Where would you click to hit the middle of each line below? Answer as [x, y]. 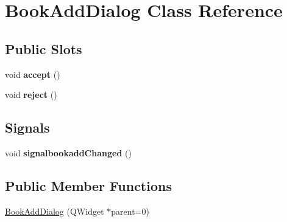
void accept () [33, 74]
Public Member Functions [88, 185]
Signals [27, 127]
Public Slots [44, 48]
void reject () [31, 95]
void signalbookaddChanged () [68, 152]
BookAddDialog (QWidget [55, 211]
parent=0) [130, 211]
